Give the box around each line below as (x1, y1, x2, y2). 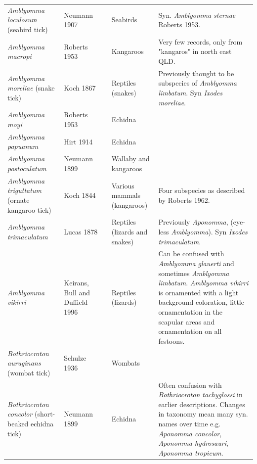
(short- (34, 409, 55, 419)
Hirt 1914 (64, 136, 93, 146)
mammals (111, 190, 141, 200)
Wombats (111, 358, 140, 368)
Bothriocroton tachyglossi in (158, 389, 243, 400)
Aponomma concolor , (158, 428, 222, 438)
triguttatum (7, 185, 42, 195)
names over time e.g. (158, 418, 221, 428)
